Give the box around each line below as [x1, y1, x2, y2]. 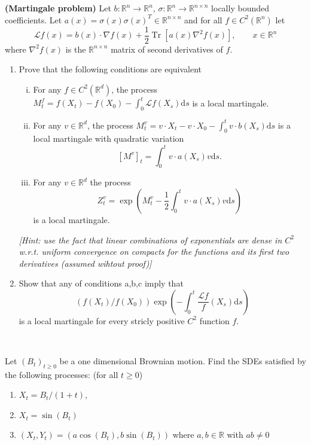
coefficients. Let [5, 13, 62, 26]
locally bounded [211, 2, 269, 14]
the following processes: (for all [5, 368, 118, 380]
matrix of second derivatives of [111, 42, 223, 55]
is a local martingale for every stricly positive [19, 314, 185, 327]
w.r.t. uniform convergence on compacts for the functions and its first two [19, 245, 289, 258]
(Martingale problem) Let [5, 2, 111, 14]
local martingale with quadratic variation [33, 132, 184, 145]
